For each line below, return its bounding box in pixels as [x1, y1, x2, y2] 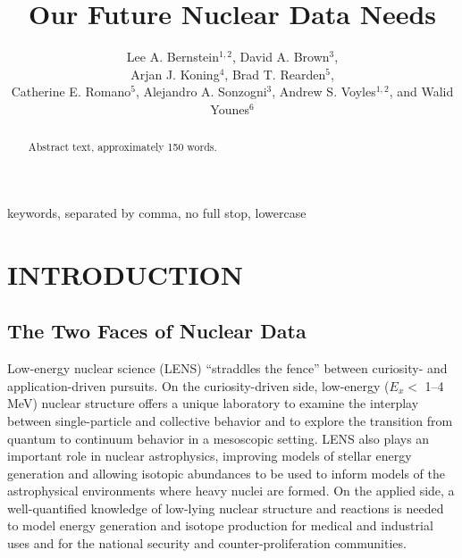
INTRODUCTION [7, 255, 244, 292]
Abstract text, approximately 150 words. [28, 139, 217, 154]
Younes [210, 99, 249, 118]
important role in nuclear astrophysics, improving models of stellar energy [7, 446, 412, 465]
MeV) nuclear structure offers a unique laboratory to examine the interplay [7, 394, 419, 412]
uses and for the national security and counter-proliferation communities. [7, 534, 407, 553]
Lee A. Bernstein [126, 47, 220, 66]
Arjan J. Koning [130, 64, 220, 83]
